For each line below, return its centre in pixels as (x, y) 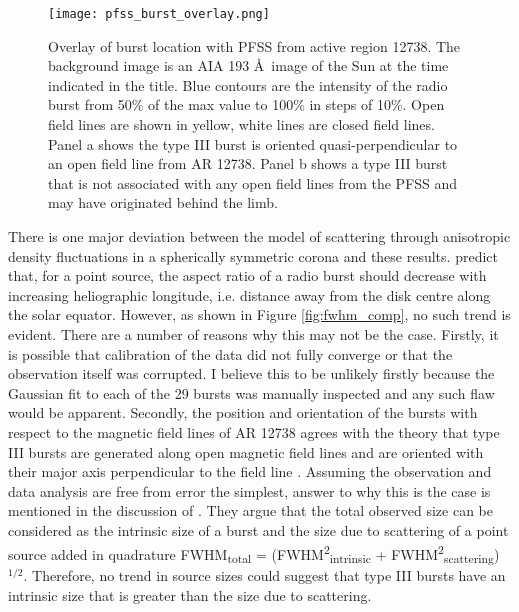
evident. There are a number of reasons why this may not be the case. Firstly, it (253, 333)
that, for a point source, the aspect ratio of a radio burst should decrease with (247, 275)
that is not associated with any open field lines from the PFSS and (253, 182)
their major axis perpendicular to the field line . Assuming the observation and (250, 471)
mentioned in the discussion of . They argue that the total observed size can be (250, 510)
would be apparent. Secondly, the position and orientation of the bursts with (243, 412)
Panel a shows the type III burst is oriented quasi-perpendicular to (253, 143)
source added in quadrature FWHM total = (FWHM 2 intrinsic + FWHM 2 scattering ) (254, 553)
